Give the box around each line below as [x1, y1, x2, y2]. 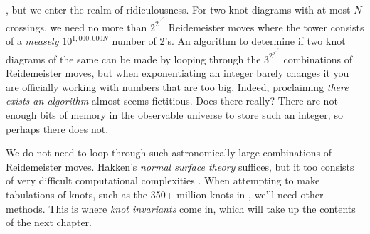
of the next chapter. [6, 215, 92, 230]
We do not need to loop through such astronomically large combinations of [6, 145, 332, 160]
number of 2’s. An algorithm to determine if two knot [112, 33, 346, 48]
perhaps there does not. [6, 121, 109, 136]
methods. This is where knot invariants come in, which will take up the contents [6, 201, 356, 216]
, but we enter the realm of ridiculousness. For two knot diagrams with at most [6, 2, 351, 16]
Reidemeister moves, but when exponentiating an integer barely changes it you [6, 65, 349, 80]
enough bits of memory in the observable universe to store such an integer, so [6, 107, 343, 122]
